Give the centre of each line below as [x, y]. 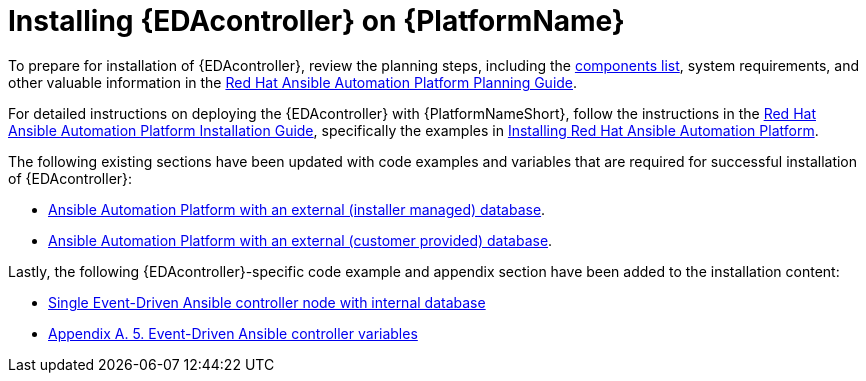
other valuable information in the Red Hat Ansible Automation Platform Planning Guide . [293, 82]
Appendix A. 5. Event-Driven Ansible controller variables [233, 333]
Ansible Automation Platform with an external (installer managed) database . [297, 209]
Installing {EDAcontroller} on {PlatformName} [316, 21]
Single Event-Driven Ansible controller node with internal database [267, 302]
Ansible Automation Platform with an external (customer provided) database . [300, 240]
